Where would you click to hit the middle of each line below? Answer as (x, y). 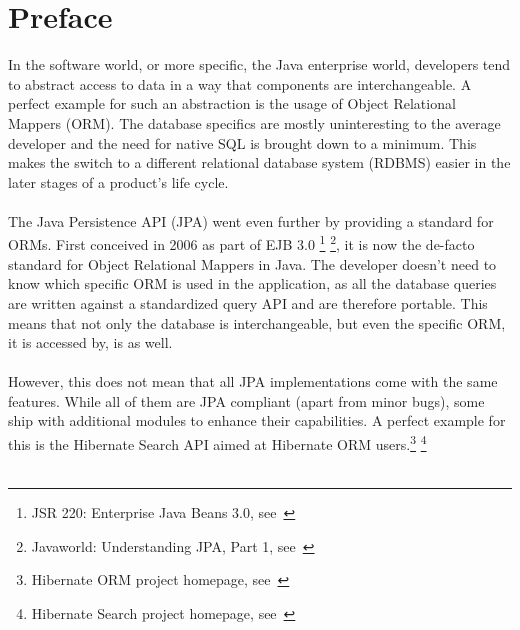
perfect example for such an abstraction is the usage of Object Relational (232, 103)
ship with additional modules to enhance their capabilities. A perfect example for (257, 420)
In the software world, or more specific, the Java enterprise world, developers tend (259, 64)
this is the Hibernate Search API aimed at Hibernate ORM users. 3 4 (217, 442)
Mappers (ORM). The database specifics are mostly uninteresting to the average (254, 122)
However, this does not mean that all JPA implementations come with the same (253, 381)
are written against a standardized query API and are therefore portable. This (248, 302)
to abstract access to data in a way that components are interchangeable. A (240, 83)
